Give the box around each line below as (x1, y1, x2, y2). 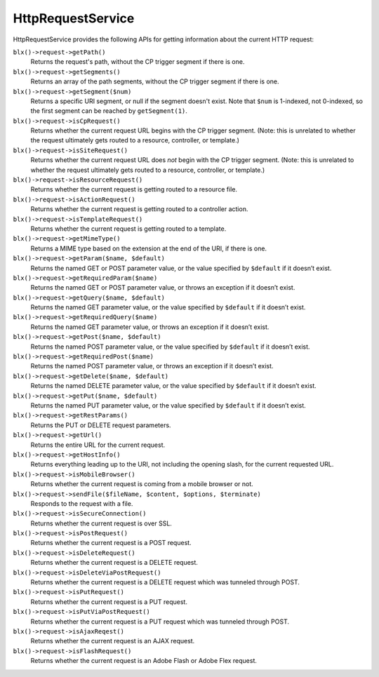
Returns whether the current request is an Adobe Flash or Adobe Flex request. (30, 657, 258, 665)
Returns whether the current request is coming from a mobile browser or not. (30, 480, 254, 488)
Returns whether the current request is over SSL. (30, 519, 172, 528)
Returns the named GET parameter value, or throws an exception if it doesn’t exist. (30, 323, 270, 331)
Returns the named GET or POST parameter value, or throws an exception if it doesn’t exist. (30, 283, 295, 292)
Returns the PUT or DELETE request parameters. (30, 421, 171, 429)
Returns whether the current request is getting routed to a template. (30, 224, 227, 233)
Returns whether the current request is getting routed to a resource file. (30, 185, 238, 194)
